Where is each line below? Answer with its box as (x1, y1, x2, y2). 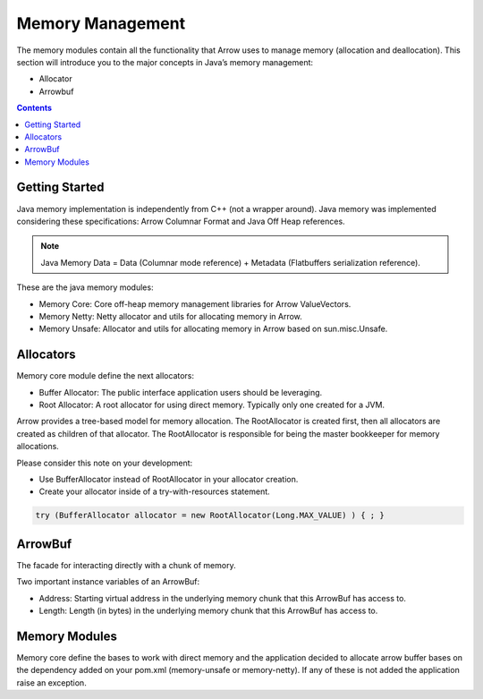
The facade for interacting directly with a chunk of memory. (16, 559, 236, 570)
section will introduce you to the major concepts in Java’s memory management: (16, 56, 313, 67)
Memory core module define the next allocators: (16, 371, 195, 381)
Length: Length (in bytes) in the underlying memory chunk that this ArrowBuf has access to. (38, 605, 378, 616)
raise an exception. (16, 677, 87, 688)
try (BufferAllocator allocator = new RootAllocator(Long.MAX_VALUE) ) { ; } (35, 510, 385, 521)
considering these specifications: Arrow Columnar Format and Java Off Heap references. (16, 216, 345, 226)
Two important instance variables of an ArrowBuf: (16, 576, 200, 587)
